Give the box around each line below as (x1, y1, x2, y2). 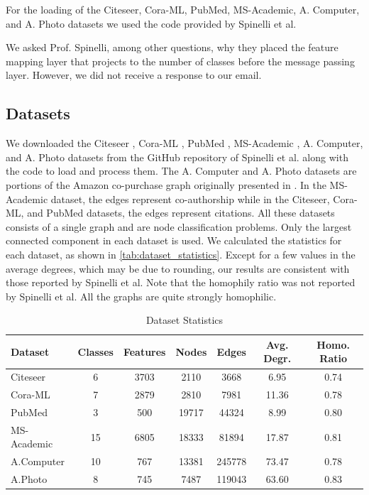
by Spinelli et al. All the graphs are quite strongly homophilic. (6, 288, 277, 303)
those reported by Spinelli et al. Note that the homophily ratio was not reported (6, 275, 356, 290)
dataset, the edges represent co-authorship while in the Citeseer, (50, 191, 330, 206)
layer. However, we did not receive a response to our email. (6, 67, 262, 82)
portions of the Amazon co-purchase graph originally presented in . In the (6, 177, 326, 192)
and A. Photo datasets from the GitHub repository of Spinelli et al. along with (6, 149, 348, 164)
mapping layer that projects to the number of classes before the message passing (6, 53, 355, 68)
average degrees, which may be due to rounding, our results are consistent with (6, 261, 350, 276)
